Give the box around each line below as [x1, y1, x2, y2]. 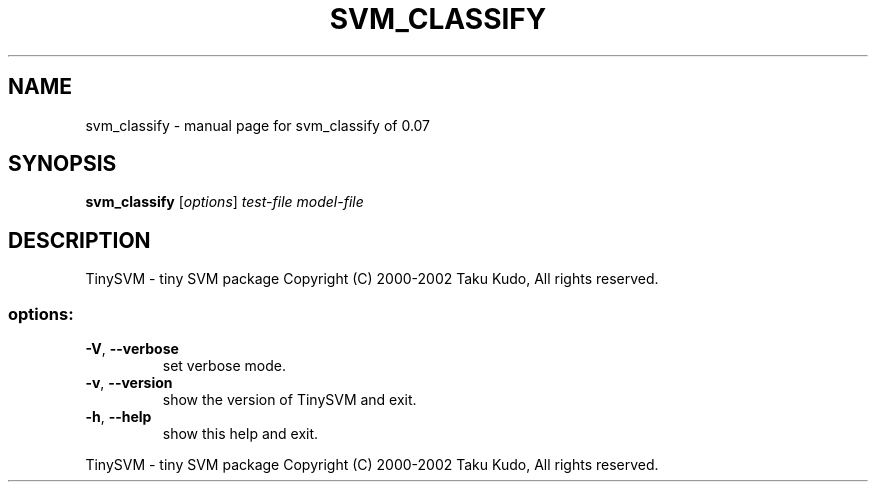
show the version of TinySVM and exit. [162, 391, 417, 409]
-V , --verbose [85, 340, 179, 358]
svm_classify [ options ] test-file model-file [85, 193, 364, 211]
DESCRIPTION [8, 227, 151, 253]
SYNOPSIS [8, 151, 117, 177]
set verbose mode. [162, 357, 286, 375]
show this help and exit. [162, 425, 319, 443]
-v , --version [85, 374, 173, 392]
